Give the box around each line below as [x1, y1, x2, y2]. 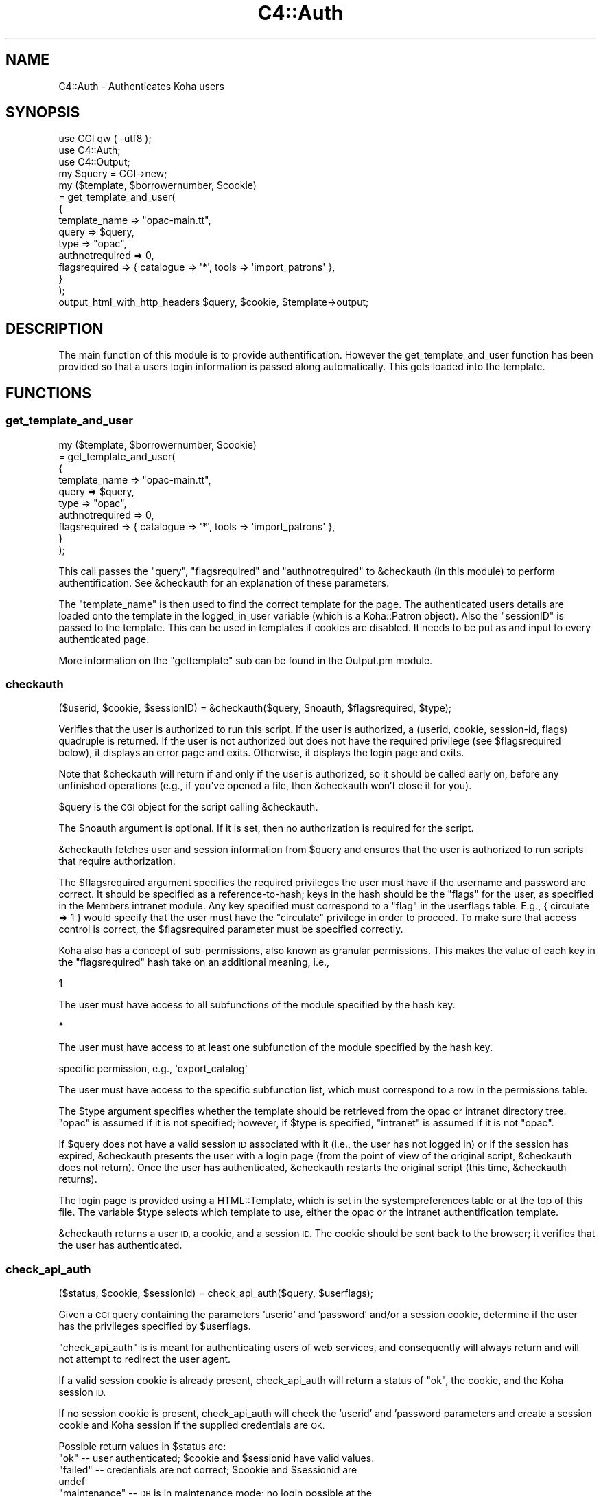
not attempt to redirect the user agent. [58, 1353, 231, 1365]
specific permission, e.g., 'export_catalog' [58, 1063, 248, 1075]
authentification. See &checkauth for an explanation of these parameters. [58, 576, 390, 589]
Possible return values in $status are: [58, 1440, 226, 1452]
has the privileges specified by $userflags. [58, 1320, 251, 1332]
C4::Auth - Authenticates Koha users [58, 80, 224, 92]
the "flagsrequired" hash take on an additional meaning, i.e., [58, 956, 330, 968]
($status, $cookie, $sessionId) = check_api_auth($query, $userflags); [58, 1287, 374, 1299]
